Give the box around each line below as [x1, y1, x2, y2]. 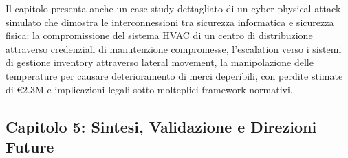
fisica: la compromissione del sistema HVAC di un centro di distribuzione [6, 28, 313, 43]
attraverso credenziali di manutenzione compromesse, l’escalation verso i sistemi [6, 41, 342, 56]
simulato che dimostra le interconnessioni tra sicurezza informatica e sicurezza [6, 14, 334, 29]
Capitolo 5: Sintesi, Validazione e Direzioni [6, 115, 317, 137]
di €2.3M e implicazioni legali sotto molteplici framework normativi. [6, 82, 293, 96]
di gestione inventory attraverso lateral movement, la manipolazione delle [6, 55, 314, 69]
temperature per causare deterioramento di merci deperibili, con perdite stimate [6, 68, 343, 82]
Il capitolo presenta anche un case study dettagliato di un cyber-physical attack [6, 1, 341, 15]
